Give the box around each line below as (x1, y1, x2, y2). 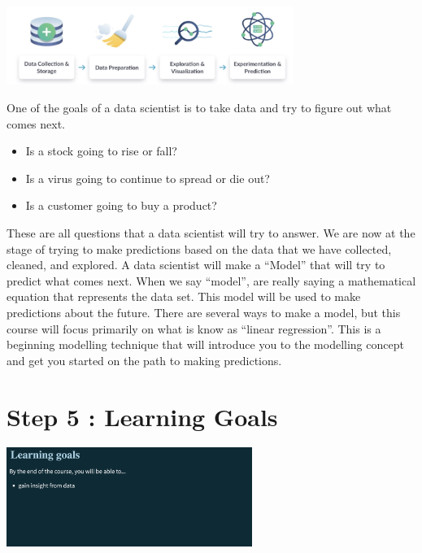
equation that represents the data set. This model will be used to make (7, 288, 361, 305)
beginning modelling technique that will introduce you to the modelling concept (7, 336, 404, 353)
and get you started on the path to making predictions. (7, 351, 282, 368)
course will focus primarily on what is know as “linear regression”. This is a (7, 320, 381, 337)
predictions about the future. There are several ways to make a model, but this (7, 303, 401, 320)
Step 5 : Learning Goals (7, 399, 278, 433)
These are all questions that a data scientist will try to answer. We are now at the (7, 224, 415, 242)
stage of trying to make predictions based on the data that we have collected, (7, 240, 392, 257)
